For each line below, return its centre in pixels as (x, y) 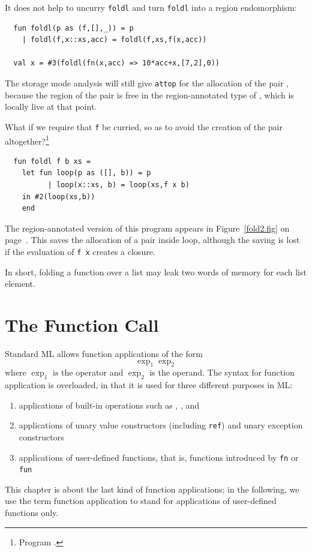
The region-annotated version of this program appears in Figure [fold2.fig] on (147, 228)
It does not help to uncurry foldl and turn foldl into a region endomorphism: (151, 7)
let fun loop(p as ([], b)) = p (86, 173)
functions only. (32, 513)
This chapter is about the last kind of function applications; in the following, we (152, 489)
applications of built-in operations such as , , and (109, 405)
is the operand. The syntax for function (222, 372)
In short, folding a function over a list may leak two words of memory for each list (156, 271)
